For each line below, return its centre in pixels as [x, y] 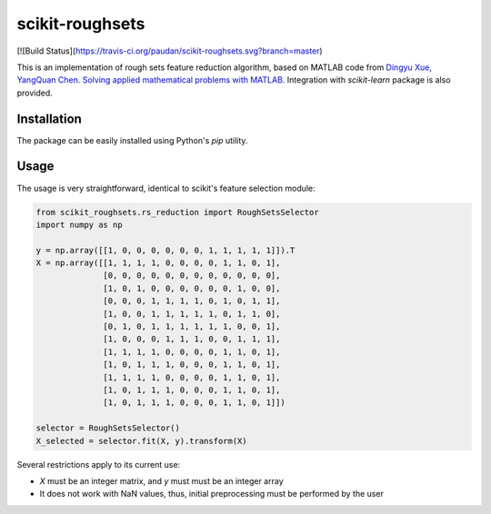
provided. [35, 93]
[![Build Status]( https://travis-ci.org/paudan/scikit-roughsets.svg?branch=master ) [170, 51]
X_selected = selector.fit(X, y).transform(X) [141, 441]
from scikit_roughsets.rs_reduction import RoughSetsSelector [177, 212]
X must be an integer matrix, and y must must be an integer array [161, 480]
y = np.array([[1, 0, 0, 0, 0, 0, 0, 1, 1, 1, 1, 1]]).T [165, 250]
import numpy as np [79, 224]
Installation [49, 119]
